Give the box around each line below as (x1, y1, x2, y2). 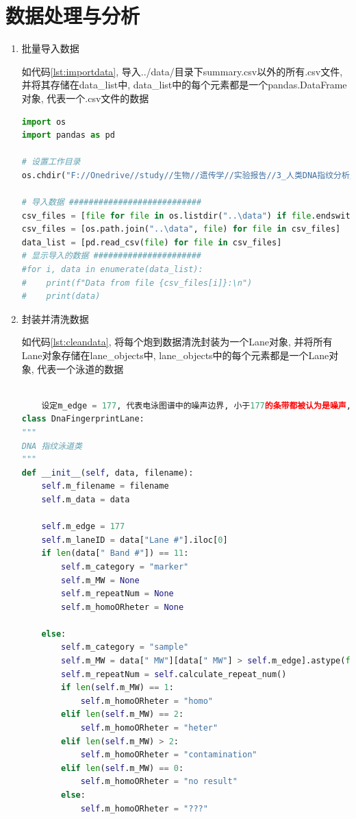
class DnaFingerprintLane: (21, 414, 144, 424)
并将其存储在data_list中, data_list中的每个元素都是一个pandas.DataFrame (21, 77, 347, 92)
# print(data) (21, 291, 101, 302)
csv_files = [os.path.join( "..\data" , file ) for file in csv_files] (21, 224, 341, 234)
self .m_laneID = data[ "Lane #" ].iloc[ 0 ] (41, 535, 228, 545)
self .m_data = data (41, 494, 130, 504)
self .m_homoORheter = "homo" (80, 696, 214, 706)
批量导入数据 (21, 41, 79, 56)
